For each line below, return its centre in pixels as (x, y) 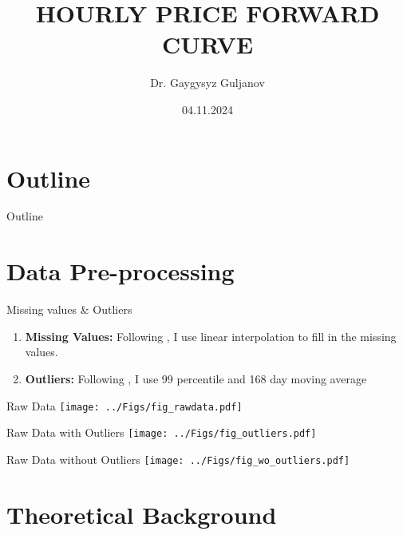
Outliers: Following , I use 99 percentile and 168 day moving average (196, 378)
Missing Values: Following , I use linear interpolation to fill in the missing (211, 336)
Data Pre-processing (121, 271)
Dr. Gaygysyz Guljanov (207, 83)
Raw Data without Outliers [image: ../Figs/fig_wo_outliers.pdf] (178, 459)
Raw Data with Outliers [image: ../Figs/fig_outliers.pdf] (162, 432)
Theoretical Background (142, 514)
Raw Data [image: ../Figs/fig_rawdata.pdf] (124, 405)
